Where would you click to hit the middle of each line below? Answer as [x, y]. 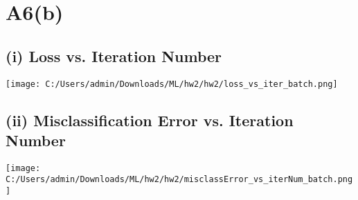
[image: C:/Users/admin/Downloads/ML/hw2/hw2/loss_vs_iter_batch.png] [172, 84]
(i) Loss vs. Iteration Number [114, 56]
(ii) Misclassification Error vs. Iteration [150, 120]
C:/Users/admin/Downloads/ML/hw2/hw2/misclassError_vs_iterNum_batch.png [179, 180]
